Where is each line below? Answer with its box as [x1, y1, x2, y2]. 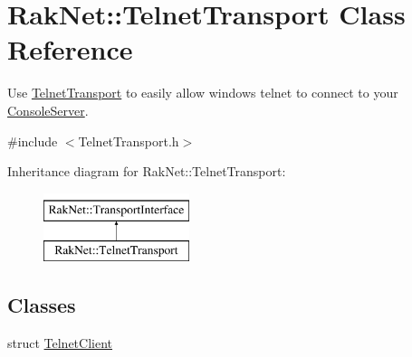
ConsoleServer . [7, 100, 89, 119]
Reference [7, 31, 133, 68]
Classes [7, 291, 76, 319]
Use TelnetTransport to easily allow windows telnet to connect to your [7, 83, 398, 102]
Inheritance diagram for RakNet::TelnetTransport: [7, 162, 286, 181]
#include [7, 131, 58, 150]
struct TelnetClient [7, 334, 113, 352]
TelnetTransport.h [78, 131, 179, 150]
